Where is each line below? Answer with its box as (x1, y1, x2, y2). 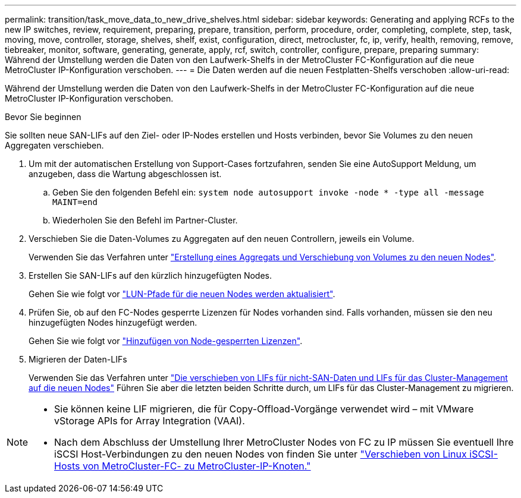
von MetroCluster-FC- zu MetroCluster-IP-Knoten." (83, 460, 311, 472)
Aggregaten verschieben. (5, 140, 104, 150)
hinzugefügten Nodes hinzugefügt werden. (29, 317, 197, 327)
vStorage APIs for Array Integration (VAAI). (54, 415, 245, 427)
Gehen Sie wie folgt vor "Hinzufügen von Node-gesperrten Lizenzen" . (29, 336, 303, 346)
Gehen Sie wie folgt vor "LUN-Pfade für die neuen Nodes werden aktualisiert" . (29, 289, 335, 299)
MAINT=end (52, 197, 98, 207)
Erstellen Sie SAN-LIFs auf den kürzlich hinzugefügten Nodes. (29, 270, 272, 280)
